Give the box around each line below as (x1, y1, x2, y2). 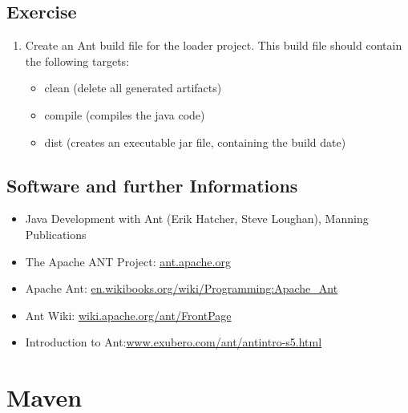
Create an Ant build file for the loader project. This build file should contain (25, 37, 402, 54)
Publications (25, 225, 87, 242)
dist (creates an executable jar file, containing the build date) (44, 133, 346, 150)
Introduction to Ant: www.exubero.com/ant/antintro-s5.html (25, 334, 322, 350)
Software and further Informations (6, 172, 298, 197)
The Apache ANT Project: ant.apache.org (25, 253, 231, 269)
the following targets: (25, 52, 130, 69)
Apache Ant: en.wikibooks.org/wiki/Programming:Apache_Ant (25, 280, 338, 297)
